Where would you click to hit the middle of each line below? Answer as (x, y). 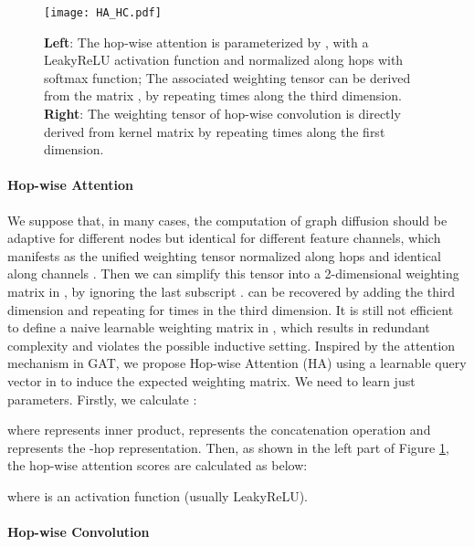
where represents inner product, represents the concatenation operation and (219, 430)
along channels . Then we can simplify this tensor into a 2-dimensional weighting (233, 273)
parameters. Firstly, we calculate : (102, 399)
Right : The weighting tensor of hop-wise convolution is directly (222, 114)
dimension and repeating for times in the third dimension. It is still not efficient (231, 309)
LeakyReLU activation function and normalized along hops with (224, 60)
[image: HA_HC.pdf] (103, 13)
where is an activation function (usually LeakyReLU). (158, 495)
